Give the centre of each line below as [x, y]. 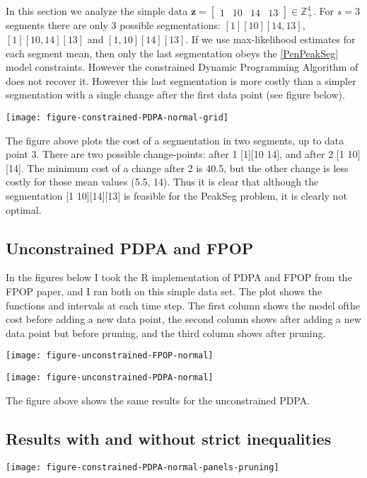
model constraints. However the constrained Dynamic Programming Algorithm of [182, 67]
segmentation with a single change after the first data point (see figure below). [175, 95]
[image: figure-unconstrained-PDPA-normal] [110, 378]
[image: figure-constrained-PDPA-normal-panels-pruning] [142, 467]
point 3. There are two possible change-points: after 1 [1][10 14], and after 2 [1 [175, 154]
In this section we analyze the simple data [97, 11]
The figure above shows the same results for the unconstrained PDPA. [158, 400]
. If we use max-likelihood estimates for [270, 39]
